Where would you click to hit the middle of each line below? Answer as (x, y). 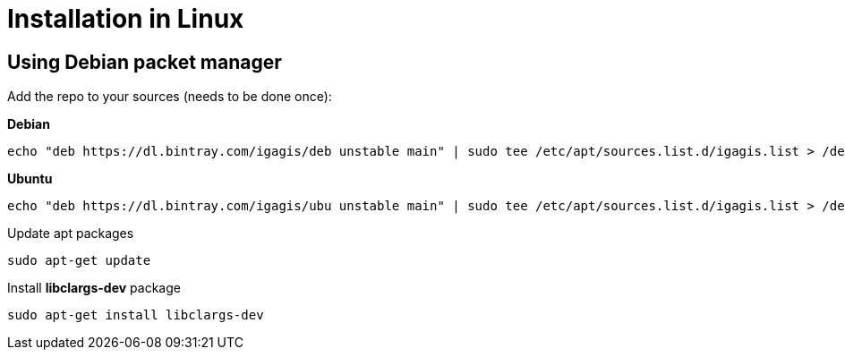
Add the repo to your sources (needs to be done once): (170, 97)
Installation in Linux (126, 19)
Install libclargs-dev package (94, 288)
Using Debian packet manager (145, 62)
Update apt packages (71, 234)
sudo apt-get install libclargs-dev (136, 315)
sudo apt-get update (79, 261)
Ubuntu (30, 179)
